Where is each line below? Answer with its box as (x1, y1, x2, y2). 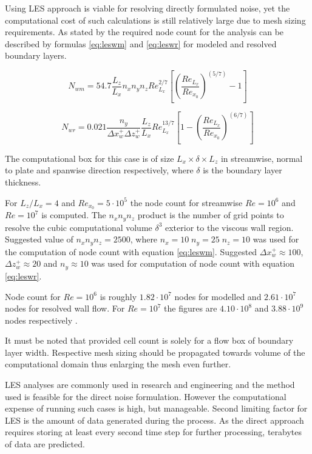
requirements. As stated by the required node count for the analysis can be (5, 25, 284, 38)
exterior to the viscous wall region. (165, 221, 294, 233)
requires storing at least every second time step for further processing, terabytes (5, 426, 302, 438)
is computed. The (41, 209, 106, 221)
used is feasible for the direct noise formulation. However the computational (5, 390, 287, 402)
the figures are (164, 302, 217, 315)
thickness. (5, 175, 41, 188)
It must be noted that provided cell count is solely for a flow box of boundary (5, 334, 294, 347)
